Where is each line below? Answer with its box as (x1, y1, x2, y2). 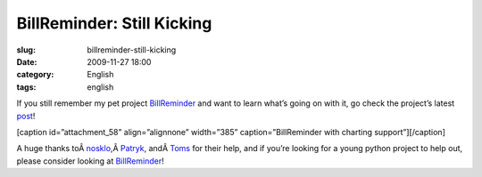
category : (16, 69, 54, 80)
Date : (16, 56, 37, 67)
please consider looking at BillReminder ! (16, 156, 164, 166)
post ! (16, 110, 36, 121)
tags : (16, 81, 37, 93)
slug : (16, 44, 36, 55)
